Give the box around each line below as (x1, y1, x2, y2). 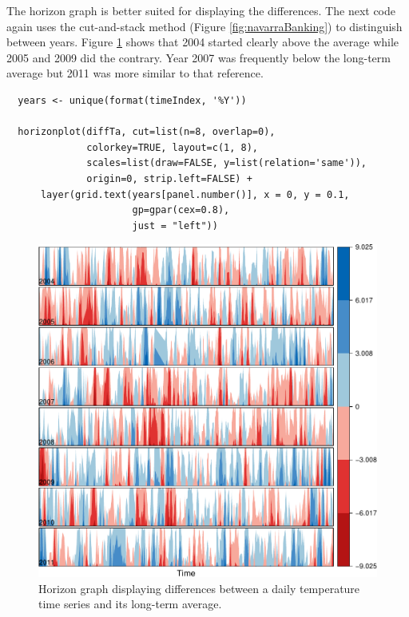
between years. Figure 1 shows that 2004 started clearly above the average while (6, 34, 399, 50)
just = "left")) (132, 220, 218, 231)
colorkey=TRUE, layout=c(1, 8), (86, 141, 258, 153)
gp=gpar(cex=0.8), (132, 204, 230, 216)
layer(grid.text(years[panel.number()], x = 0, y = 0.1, (40, 188, 350, 200)
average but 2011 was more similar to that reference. (6, 65, 264, 81)
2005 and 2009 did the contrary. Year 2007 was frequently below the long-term (6, 49, 391, 65)
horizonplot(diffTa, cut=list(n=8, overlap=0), (18, 126, 276, 138)
